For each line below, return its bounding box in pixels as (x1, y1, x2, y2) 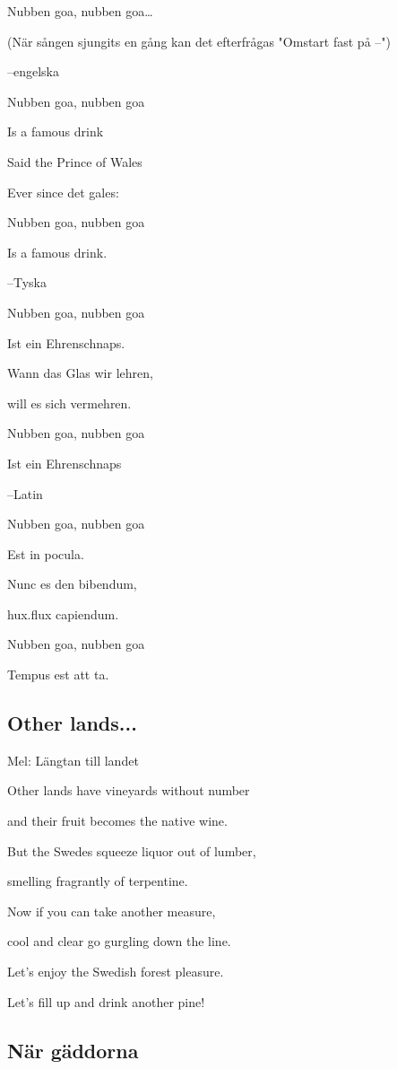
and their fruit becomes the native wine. (7, 811, 228, 830)
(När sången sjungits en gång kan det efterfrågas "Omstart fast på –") (7, 31, 391, 50)
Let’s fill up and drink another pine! (7, 992, 205, 1011)
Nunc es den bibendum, (7, 574, 137, 593)
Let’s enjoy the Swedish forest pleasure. (7, 962, 224, 981)
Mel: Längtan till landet (7, 750, 139, 769)
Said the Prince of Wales (7, 152, 142, 171)
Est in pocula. (7, 544, 84, 563)
